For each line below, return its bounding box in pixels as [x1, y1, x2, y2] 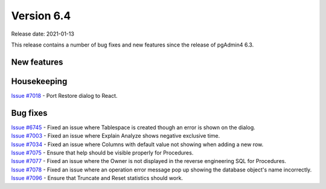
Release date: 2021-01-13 [11, 30, 75, 37]
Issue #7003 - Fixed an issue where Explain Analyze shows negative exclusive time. [11, 132, 220, 139]
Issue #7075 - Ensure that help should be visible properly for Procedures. [11, 149, 194, 156]
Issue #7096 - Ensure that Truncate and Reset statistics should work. [11, 175, 184, 182]
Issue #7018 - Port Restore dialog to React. [11, 92, 118, 99]
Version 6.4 [11, 9, 71, 22]
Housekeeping [11, 76, 68, 86]
